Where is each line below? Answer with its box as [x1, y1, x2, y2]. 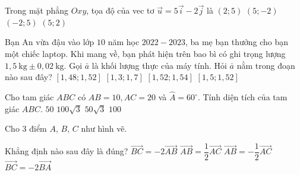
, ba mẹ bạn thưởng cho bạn [185, 36, 289, 48]
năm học [108, 36, 140, 48]
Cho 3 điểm [5, 122, 47, 135]
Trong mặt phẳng [5, 4, 69, 17]
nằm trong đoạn [236, 59, 295, 71]
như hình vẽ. [81, 122, 127, 135]
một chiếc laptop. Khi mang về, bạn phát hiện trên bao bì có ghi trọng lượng [5, 47, 286, 59]
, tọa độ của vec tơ [86, 4, 154, 17]
